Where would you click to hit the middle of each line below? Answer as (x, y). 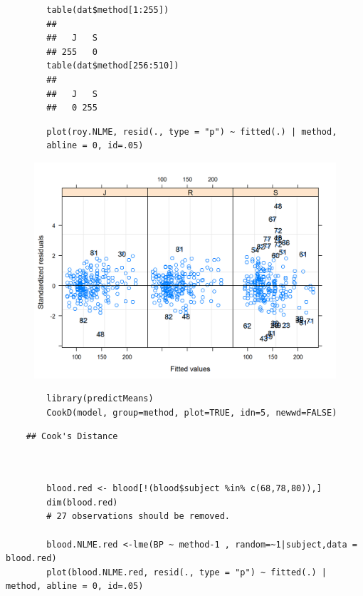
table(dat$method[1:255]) (108, 10)
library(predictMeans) (100, 399)
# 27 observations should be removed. (138, 517)
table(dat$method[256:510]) (113, 66)
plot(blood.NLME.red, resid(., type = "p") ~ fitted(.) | (187, 572)
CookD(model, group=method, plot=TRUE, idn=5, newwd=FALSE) (192, 412)
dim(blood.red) (82, 502)
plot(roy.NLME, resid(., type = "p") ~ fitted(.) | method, (192, 132)
